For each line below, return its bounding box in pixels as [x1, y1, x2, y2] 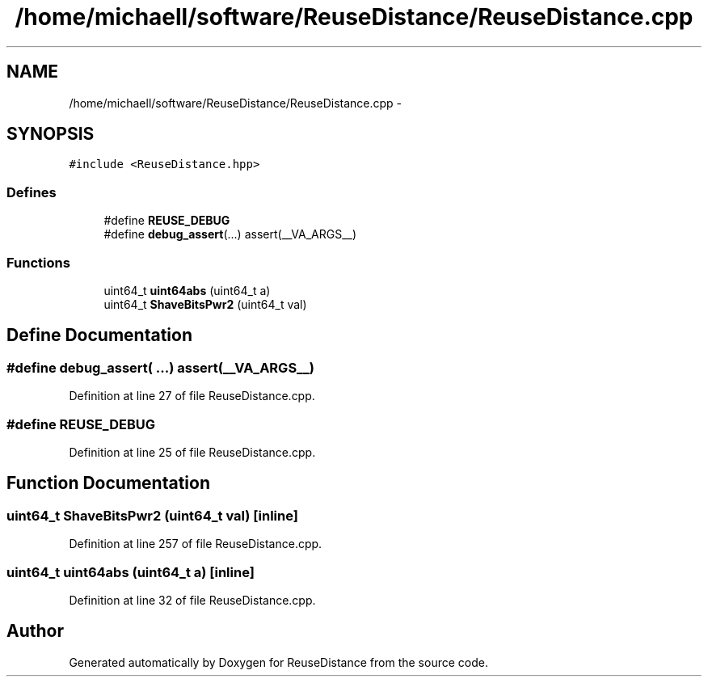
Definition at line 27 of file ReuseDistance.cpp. [69, 389, 315, 403]
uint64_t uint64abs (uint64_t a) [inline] [6, 563, 255, 580]
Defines [6, 183, 57, 200]
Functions [6, 254, 70, 271]
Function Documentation [6, 473, 210, 494]
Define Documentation [6, 325, 192, 346]
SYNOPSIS [6, 124, 95, 145]
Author [6, 621, 64, 642]
